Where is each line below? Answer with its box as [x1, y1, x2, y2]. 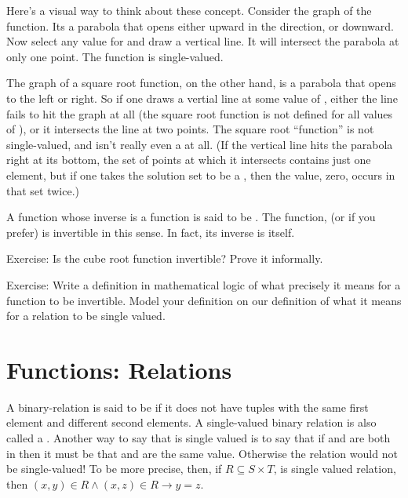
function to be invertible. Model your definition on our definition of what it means [6, 292, 402, 308]
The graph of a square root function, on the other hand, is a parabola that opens [6, 75, 396, 91]
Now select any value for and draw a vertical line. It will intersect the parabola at [6, 33, 399, 49]
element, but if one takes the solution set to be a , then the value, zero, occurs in [6, 166, 395, 183]
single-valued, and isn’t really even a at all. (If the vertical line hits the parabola [6, 136, 393, 152]
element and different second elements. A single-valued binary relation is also [6, 414, 377, 431]
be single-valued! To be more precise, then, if [6, 460, 222, 477]
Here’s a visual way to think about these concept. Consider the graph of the [6, 2, 372, 18]
